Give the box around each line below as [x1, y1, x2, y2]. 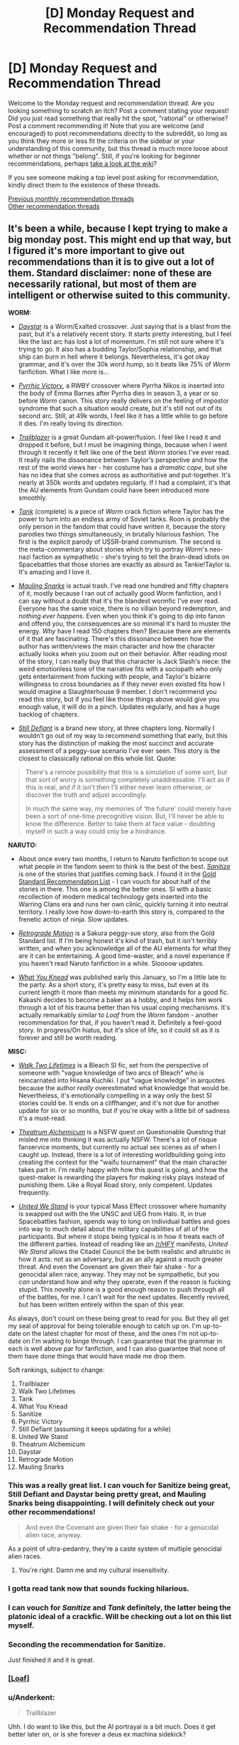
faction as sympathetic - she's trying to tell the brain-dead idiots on [32, 552, 230, 561]
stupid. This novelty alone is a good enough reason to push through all [18, 1285, 225, 1293]
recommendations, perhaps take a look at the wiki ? [8, 159, 157, 168]
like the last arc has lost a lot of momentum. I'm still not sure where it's [18, 337, 225, 346]
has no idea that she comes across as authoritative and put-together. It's [18, 470, 231, 479]
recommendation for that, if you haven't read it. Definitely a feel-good [18, 1018, 222, 1026]
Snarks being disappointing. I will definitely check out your [8, 1498, 215, 1508]
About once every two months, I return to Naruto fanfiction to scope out [18, 854, 229, 863]
